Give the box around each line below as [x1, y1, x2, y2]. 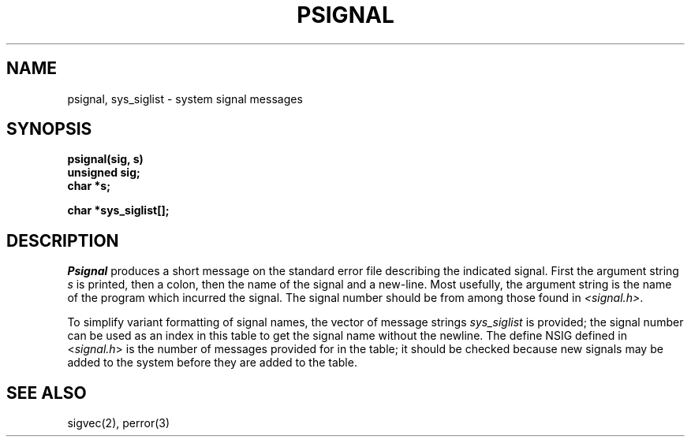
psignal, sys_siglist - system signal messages [67, 91, 303, 106]
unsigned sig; [67, 166, 140, 180]
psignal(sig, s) [67, 152, 144, 166]
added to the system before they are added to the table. [67, 356, 357, 370]
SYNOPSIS [6, 119, 92, 140]
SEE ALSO [6, 382, 87, 403]
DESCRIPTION [6, 230, 119, 251]
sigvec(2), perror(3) [67, 416, 170, 430]
